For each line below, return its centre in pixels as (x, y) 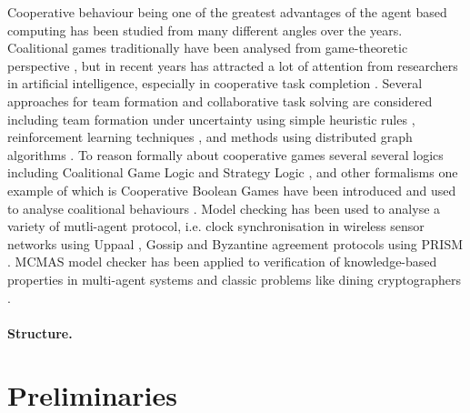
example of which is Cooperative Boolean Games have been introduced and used (232, 190)
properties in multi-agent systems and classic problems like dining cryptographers (235, 279)
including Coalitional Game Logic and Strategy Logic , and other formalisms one (233, 172)
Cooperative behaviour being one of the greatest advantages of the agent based (227, 12)
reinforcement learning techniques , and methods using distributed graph (210, 137)
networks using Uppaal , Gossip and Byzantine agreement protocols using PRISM (235, 243)
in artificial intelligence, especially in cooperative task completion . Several (215, 83)
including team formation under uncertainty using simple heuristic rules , (211, 119)
